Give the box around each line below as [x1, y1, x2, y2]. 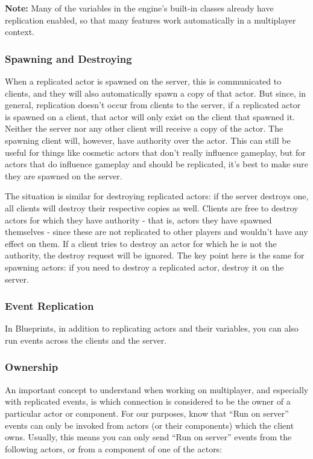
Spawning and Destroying [5, 51, 132, 66]
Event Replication [5, 298, 94, 313]
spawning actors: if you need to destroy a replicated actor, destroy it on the [5, 260, 284, 273]
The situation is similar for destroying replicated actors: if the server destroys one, [5, 190, 309, 202]
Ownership [5, 359, 58, 374]
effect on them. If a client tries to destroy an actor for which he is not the [5, 237, 277, 249]
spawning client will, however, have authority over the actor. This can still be [5, 133, 291, 146]
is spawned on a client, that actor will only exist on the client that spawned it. [5, 110, 295, 123]
